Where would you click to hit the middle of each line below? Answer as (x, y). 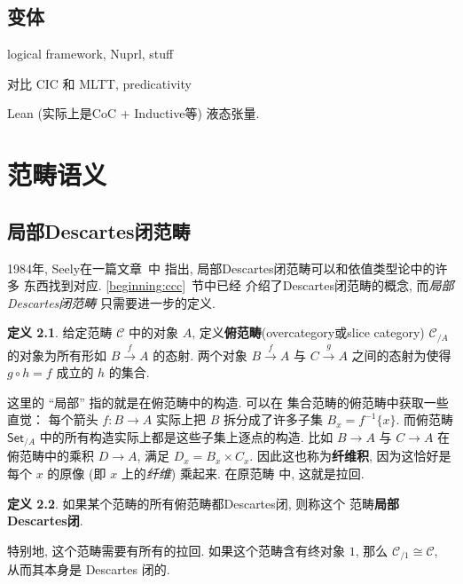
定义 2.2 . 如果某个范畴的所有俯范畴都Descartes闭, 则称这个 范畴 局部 (204, 503)
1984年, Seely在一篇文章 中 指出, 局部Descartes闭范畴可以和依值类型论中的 (221, 268)
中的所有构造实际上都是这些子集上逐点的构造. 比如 (186, 436)
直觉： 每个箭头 (53, 419)
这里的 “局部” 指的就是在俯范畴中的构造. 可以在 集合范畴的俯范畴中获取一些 (228, 402)
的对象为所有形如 (57, 355)
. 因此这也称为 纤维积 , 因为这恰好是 (350, 456)
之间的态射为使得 (401, 355)
